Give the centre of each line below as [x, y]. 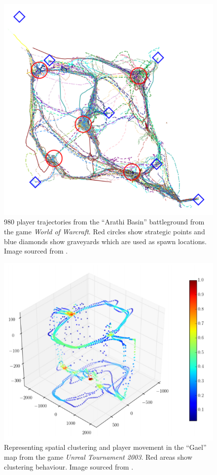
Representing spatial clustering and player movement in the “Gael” [105, 447]
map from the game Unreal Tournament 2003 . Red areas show [98, 457]
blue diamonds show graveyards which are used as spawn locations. [105, 241]
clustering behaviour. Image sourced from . [69, 466]
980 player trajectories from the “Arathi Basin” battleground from [104, 222]
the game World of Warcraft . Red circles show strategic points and [105, 231]
